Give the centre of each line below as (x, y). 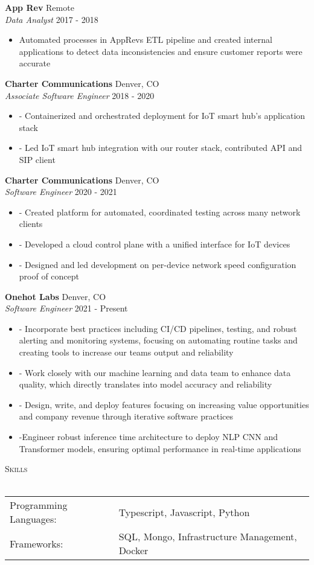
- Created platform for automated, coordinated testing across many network (160, 212)
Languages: (33, 519)
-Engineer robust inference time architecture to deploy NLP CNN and (149, 437)
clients (31, 224)
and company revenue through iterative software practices (126, 416)
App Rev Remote (40, 7)
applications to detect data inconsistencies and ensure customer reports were (161, 51)
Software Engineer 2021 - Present (66, 308)
